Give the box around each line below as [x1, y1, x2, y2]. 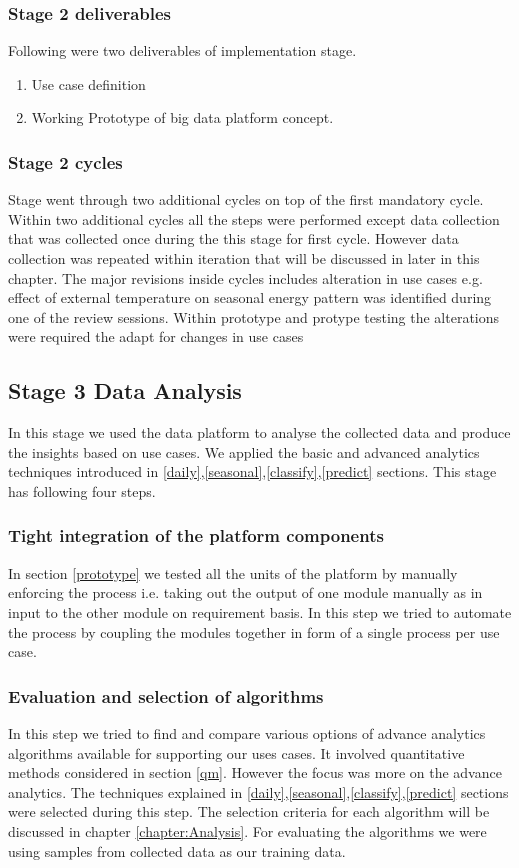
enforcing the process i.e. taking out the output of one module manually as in [8, 582, 483, 603]
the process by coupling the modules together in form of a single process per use [8, 621, 500, 642]
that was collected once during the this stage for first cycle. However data [8, 228, 459, 249]
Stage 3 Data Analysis [8, 375, 242, 406]
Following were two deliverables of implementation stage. [8, 40, 357, 61]
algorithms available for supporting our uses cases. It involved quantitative [8, 742, 465, 763]
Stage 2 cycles [8, 149, 123, 174]
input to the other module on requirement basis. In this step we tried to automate [8, 601, 512, 622]
